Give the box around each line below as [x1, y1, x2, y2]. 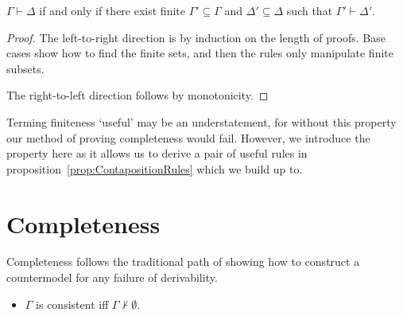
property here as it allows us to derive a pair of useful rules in [6, 145, 308, 162]
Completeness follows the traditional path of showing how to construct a [6, 253, 360, 270]
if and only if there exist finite [39, 2, 185, 18]
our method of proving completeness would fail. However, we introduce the [6, 129, 370, 146]
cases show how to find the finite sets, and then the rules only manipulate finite [6, 45, 393, 61]
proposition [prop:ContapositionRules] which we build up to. [6, 160, 303, 177]
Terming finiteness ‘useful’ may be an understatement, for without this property [6, 113, 397, 130]
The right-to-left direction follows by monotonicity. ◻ [6, 87, 269, 103]
